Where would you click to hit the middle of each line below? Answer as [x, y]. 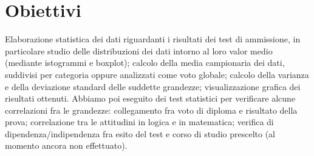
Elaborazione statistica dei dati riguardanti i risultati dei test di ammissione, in [153, 39]
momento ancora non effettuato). [66, 145]
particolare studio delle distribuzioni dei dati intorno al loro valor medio [139, 50]
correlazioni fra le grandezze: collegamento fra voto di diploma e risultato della [151, 110]
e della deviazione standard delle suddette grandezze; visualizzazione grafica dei [153, 86]
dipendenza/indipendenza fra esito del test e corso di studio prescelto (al [140, 133]
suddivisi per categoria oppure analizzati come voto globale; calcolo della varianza [157, 74]
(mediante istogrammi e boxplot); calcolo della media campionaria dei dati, [145, 63]
